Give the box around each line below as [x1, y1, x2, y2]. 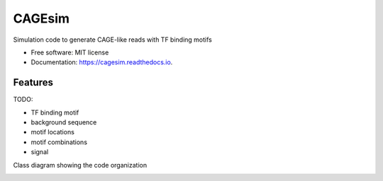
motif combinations [30, 138, 88, 146]
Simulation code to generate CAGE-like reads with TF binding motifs [13, 35, 212, 44]
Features [13, 76, 53, 88]
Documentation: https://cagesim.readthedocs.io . [30, 58, 173, 66]
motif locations [30, 128, 74, 136]
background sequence [30, 118, 97, 127]
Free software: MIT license [30, 48, 109, 57]
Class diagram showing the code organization [13, 160, 148, 169]
